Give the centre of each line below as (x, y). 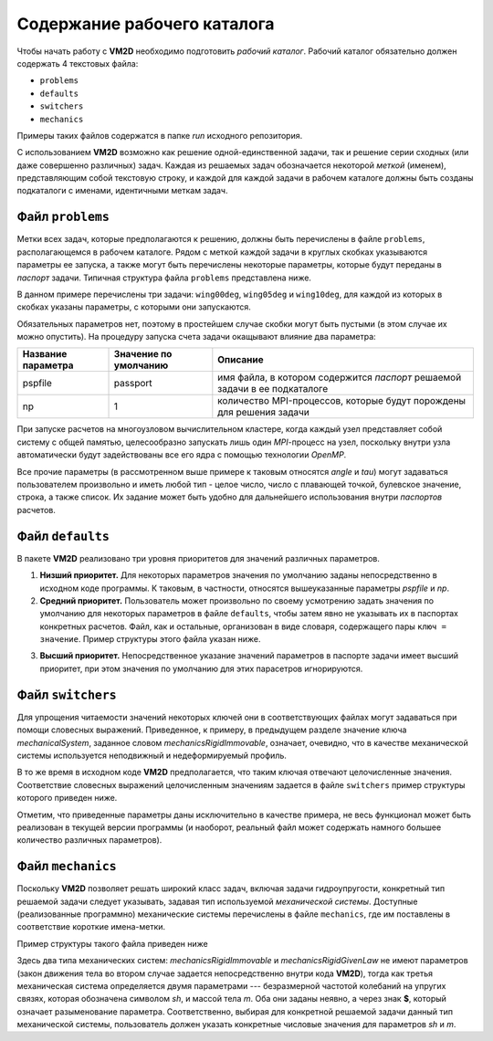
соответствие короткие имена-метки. (91, 927)
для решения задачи (263, 413)
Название (45, 354)
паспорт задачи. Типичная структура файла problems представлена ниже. (164, 278)
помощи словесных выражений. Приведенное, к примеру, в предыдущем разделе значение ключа (212, 730)
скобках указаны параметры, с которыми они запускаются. (134, 307)
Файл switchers (67, 694)
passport (133, 384)
